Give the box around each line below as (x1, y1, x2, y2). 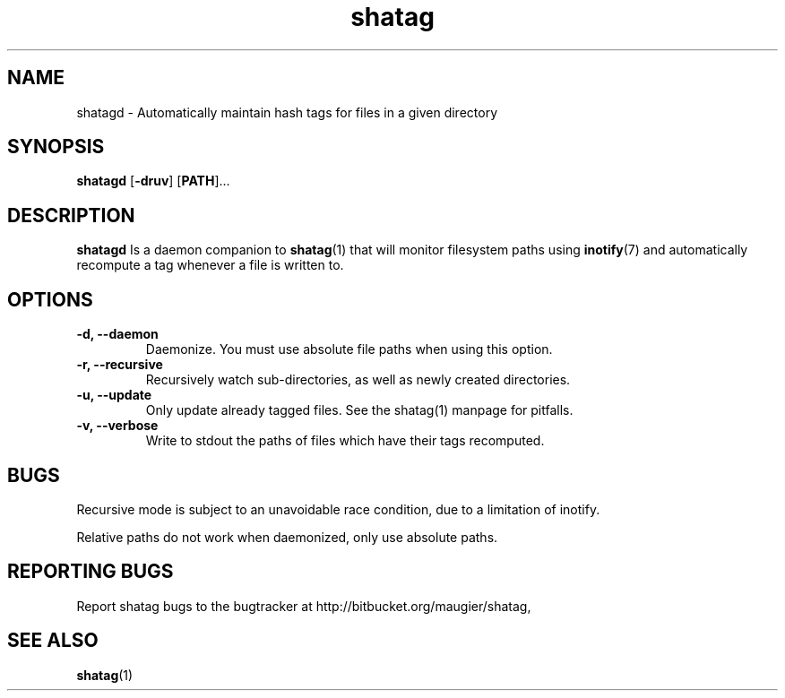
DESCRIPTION (7, 203, 135, 227)
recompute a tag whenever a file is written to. (76, 257, 344, 273)
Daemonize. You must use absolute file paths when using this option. (145, 341, 553, 358)
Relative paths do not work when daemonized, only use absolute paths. (76, 529, 498, 545)
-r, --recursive (76, 357, 163, 373)
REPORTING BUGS (7, 560, 174, 583)
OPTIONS (7, 288, 93, 311)
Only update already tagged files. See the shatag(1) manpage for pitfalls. (145, 402, 574, 418)
